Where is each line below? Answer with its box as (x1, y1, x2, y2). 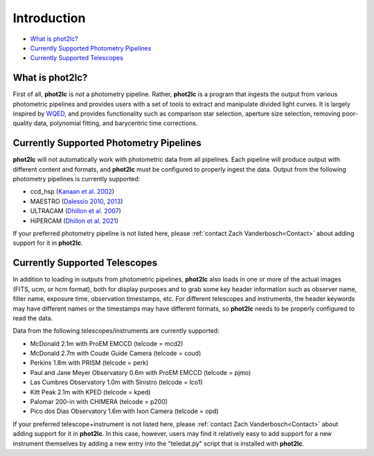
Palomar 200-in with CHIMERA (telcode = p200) (30, 398, 168, 406)
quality (12, 119, 33, 127)
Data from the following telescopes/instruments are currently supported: (12, 327, 220, 335)
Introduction (12, 10, 86, 26)
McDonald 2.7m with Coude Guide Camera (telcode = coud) (30, 349, 202, 358)
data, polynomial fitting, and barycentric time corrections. (33, 119, 198, 127)
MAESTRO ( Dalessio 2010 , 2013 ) (30, 197, 123, 206)
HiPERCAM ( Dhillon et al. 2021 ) (30, 217, 119, 225)
